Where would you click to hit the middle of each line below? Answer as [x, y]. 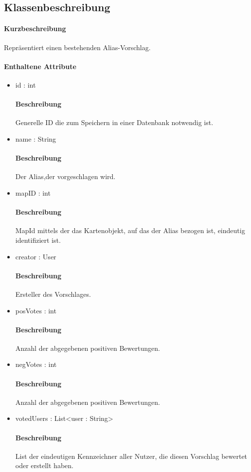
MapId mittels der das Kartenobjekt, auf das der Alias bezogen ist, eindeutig [130, 230]
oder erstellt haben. [44, 465]
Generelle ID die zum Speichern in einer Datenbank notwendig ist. [114, 122]
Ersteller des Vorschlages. [53, 294]
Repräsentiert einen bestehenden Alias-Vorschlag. [77, 47]
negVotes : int [36, 364]
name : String [36, 138]
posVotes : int [36, 310]
